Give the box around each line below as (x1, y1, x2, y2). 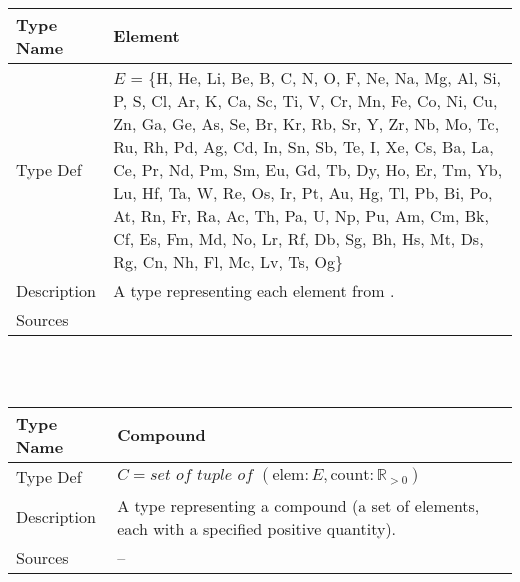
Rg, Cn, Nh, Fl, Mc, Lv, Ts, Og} (113, 249, 343, 273)
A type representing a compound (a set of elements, (117, 493, 480, 517)
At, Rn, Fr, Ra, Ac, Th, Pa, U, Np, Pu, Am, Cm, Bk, (113, 203, 489, 227)
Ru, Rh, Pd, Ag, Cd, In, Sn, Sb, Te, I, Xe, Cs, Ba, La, (113, 134, 494, 158)
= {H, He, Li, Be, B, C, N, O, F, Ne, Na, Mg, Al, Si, (130, 65, 502, 89)
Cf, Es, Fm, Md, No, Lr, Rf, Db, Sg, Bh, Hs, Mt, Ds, (113, 226, 484, 250)
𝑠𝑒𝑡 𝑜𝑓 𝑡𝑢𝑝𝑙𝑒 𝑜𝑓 (150, 467, 254, 484)
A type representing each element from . (113, 278, 395, 302)
